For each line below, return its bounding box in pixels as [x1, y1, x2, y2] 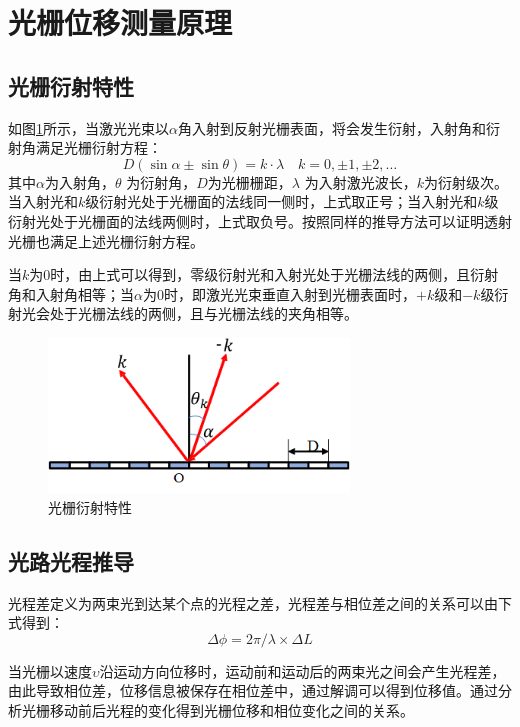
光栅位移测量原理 [8, 2, 233, 43]
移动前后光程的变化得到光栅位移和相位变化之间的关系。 [49, 700, 414, 721]
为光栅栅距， [207, 171, 292, 192]
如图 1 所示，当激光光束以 [8, 117, 169, 138]
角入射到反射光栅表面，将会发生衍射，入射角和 [177, 117, 486, 138]
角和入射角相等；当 [8, 283, 134, 304]
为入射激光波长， [304, 171, 417, 192]
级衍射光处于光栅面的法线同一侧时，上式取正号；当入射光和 [85, 191, 478, 212]
